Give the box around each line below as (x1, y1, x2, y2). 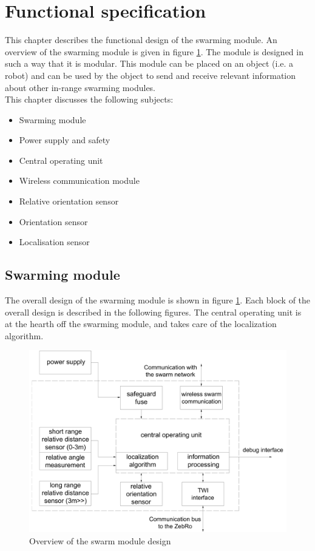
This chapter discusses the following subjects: (5, 93, 174, 106)
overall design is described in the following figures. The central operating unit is (5, 305, 302, 318)
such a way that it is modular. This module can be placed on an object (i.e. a (5, 57, 294, 70)
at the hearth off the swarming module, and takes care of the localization (5, 317, 277, 330)
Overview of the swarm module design (29, 534, 171, 547)
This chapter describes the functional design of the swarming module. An (5, 33, 277, 46)
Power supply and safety (19, 134, 110, 146)
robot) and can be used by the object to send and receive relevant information (5, 69, 296, 81)
